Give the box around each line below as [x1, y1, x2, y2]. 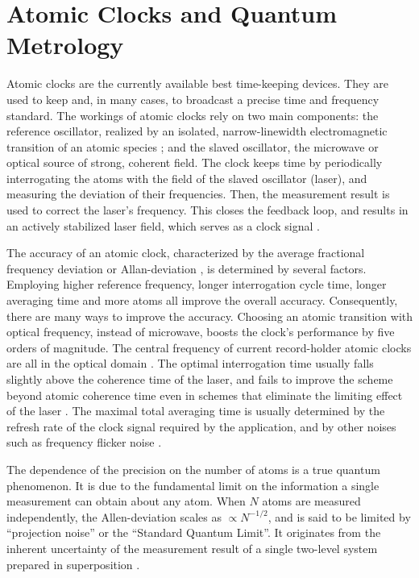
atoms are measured [262, 493, 361, 509]
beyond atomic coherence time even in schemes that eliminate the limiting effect [6, 386, 403, 403]
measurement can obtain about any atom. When [6, 493, 246, 509]
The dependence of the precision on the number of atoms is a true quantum [6, 460, 380, 477]
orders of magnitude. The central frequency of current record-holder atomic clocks [6, 339, 412, 356]
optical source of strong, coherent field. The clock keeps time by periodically [6, 154, 383, 171]
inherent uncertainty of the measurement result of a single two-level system [6, 539, 378, 556]
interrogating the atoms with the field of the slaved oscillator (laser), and [6, 169, 367, 186]
